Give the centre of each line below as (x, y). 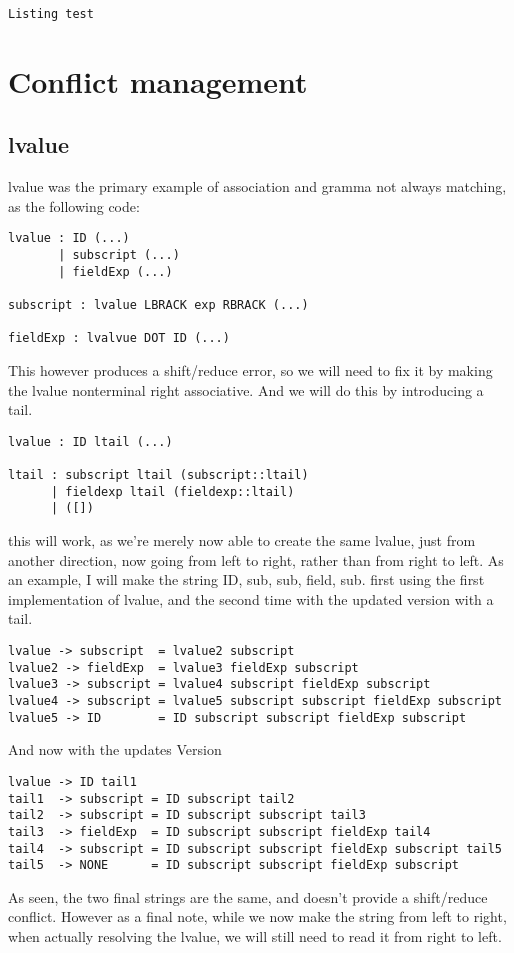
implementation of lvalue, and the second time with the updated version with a (251, 598)
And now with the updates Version (115, 749)
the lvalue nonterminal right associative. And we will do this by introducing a (246, 389)
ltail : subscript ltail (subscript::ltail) (158, 475)
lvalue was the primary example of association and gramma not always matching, (257, 186)
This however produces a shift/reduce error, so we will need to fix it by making (250, 370)
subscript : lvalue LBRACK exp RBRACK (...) (158, 305)
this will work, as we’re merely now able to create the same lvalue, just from (242, 540)
